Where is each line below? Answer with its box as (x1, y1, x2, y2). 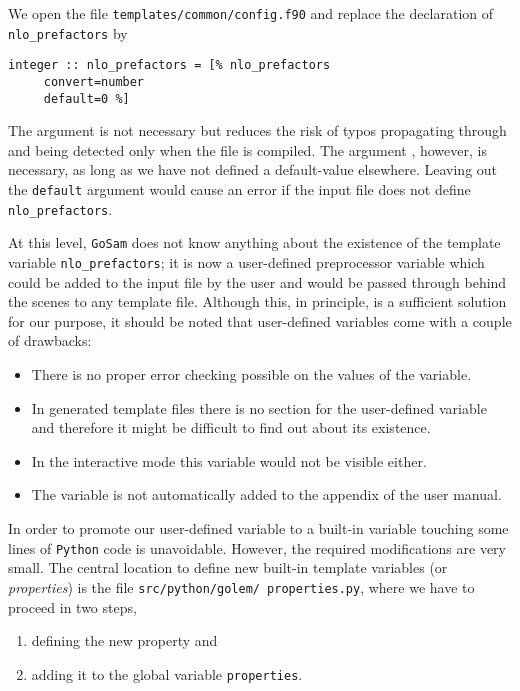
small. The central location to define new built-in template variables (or (8, 557, 448, 578)
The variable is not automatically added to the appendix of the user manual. (31, 484, 502, 505)
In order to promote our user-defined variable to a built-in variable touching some (8, 518, 509, 539)
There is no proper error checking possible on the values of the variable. (31, 364, 472, 385)
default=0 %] (43, 91, 130, 106)
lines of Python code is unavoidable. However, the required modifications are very (8, 537, 506, 558)
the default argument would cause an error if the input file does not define (8, 179, 471, 200)
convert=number (43, 74, 145, 89)
